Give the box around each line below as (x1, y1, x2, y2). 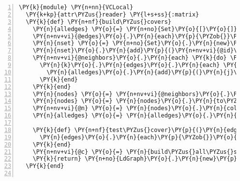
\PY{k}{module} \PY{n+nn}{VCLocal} (19, 4, 134, 11)
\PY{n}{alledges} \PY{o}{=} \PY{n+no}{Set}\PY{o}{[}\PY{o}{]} (32, 25, 238, 33)
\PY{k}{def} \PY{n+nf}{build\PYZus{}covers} (26, 18, 171, 25)
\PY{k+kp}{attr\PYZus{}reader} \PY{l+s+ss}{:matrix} (26, 11, 199, 18)
